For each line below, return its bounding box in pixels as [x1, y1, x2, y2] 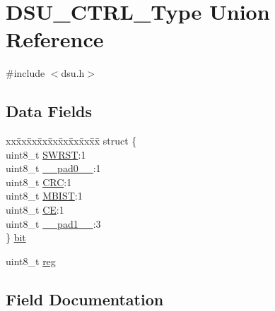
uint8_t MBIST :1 [6, 188, 83, 203]
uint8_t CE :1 [6, 202, 64, 217]
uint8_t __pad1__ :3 [6, 216, 101, 231]
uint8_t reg [6, 253, 56, 268]
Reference [6, 25, 104, 54]
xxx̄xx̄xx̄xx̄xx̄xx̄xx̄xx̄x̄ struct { [6, 133, 137, 148]
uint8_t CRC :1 [6, 174, 72, 189]
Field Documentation [6, 288, 164, 310]
